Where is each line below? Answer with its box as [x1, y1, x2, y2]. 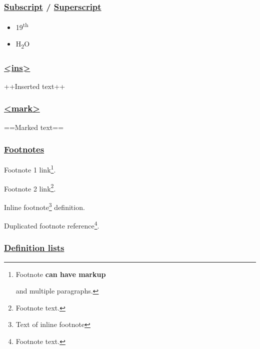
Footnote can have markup [15, 268, 106, 279]
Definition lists [4, 241, 64, 254]
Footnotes [4, 143, 44, 155]
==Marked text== [4, 121, 64, 132]
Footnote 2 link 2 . [4, 181, 56, 193]
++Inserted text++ [4, 80, 65, 91]
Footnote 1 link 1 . [4, 163, 56, 175]
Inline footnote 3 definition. [4, 200, 85, 212]
